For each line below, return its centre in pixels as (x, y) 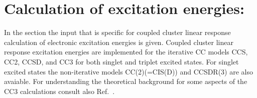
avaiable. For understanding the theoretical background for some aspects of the (126, 81)
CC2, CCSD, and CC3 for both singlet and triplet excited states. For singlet (121, 61)
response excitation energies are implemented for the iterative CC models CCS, (126, 52)
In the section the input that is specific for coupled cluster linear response (117, 32)
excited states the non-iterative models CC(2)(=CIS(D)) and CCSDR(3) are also (128, 71)
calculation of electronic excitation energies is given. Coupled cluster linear (119, 42)
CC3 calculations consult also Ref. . (59, 91)
